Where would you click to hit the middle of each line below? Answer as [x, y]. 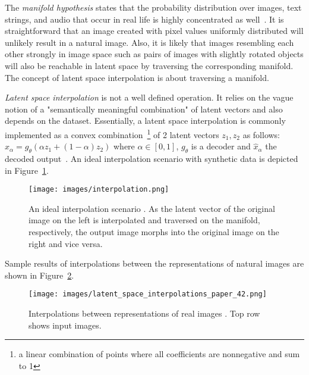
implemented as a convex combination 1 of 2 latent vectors [112, 133]
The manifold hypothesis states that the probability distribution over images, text [153, 7]
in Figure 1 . [27, 170]
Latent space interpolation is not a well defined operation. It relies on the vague [149, 97]
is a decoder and [221, 146]
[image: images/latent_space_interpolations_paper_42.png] [148, 294]
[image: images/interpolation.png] [99, 190]
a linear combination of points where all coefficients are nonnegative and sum [159, 354]
